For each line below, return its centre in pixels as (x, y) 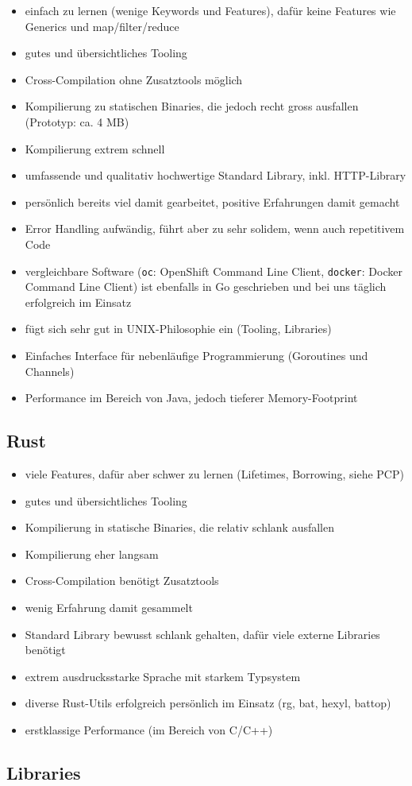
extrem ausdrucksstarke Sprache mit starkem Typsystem (163, 676)
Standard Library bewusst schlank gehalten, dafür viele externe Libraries (202, 634)
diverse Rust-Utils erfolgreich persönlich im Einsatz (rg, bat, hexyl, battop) (208, 703)
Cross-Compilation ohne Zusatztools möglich (134, 79)
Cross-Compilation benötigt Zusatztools (122, 581)
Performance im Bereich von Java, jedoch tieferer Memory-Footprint (191, 398)
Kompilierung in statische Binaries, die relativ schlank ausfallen (180, 527)
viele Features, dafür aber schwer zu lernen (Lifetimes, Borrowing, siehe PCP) (214, 473)
